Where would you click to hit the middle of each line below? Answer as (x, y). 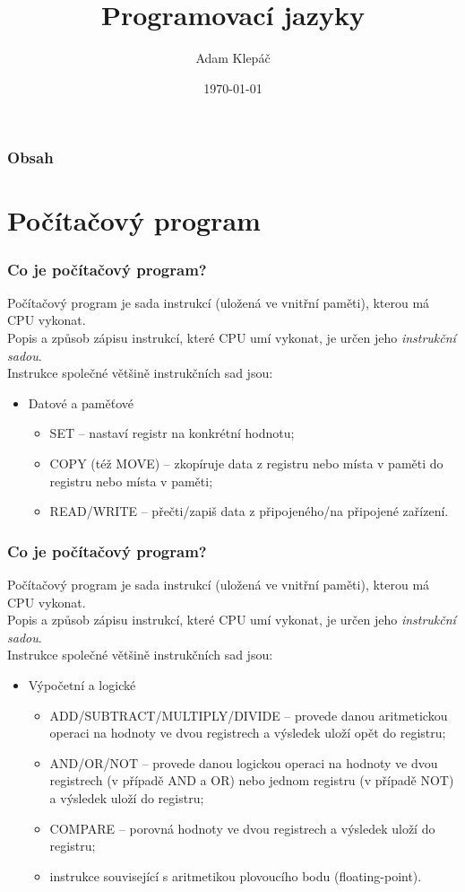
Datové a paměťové (81, 402)
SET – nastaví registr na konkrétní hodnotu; (172, 433)
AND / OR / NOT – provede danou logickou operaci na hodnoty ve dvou (244, 762)
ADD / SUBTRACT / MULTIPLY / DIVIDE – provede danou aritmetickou (249, 715)
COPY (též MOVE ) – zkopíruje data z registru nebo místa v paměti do (246, 463)
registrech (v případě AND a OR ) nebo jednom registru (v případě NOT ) (252, 780)
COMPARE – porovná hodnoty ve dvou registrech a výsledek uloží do (242, 828)
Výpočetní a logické (82, 684)
